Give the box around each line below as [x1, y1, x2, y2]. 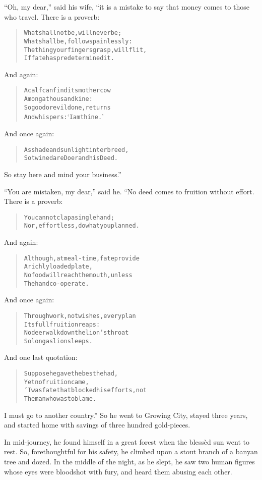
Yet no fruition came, [24, 378, 89, 386]
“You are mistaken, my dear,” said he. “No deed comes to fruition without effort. [4, 186, 254, 196]
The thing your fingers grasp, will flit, [24, 46, 147, 54]
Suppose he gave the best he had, [24, 370, 118, 378]
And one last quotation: [4, 352, 78, 362]
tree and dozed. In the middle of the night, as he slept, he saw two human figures [4, 456, 255, 467]
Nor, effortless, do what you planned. [24, 222, 140, 230]
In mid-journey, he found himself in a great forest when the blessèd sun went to [4, 436, 250, 447]
